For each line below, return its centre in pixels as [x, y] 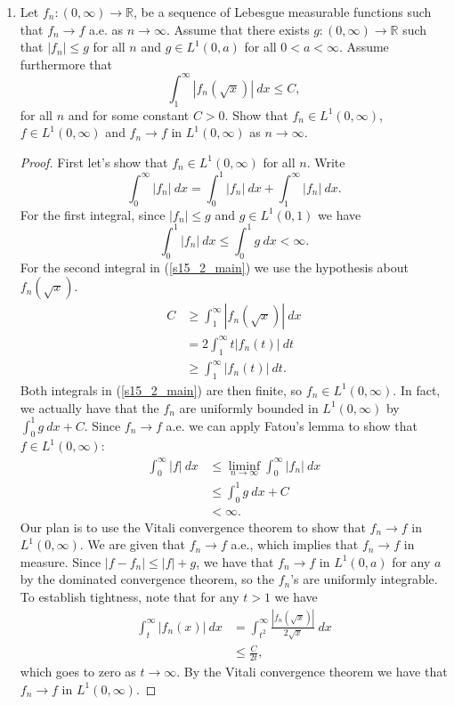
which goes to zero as [78, 672]
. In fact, [417, 389]
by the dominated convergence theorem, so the [147, 579]
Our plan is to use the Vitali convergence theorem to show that [193, 527]
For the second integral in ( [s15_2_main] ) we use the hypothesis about [215, 267]
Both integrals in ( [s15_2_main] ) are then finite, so [161, 389]
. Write [326, 162]
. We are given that [132, 544]
